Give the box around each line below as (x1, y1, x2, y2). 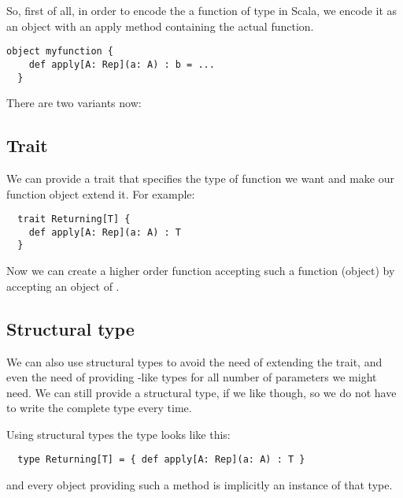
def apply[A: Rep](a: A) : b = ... (28, 58, 215, 70)
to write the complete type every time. (6, 400, 192, 416)
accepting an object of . (6, 277, 120, 294)
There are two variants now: (6, 95, 142, 111)
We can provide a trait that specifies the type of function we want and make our (6, 169, 394, 186)
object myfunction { (6, 46, 114, 58)
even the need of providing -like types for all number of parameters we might (6, 369, 377, 385)
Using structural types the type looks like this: (6, 426, 231, 442)
